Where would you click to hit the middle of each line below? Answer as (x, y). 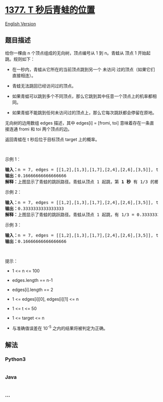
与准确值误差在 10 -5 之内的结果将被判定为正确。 (60, 328)
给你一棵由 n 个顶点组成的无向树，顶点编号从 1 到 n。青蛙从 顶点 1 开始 (76, 53)
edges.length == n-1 (32, 280)
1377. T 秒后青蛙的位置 (50, 10)
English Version (21, 24)
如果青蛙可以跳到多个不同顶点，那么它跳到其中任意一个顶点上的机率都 (82, 96)
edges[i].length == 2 (33, 290)
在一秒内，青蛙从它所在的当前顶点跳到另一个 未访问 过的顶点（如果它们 (83, 69)
